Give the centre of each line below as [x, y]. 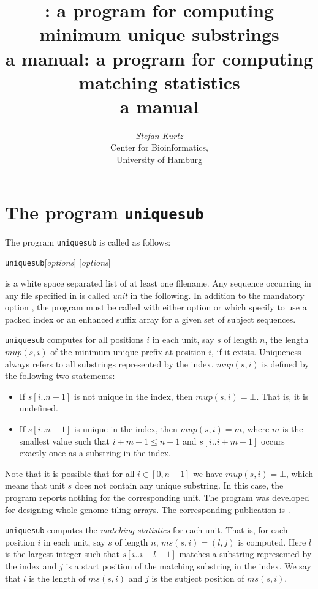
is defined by [286, 363]
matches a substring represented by [245, 554]
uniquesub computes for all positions [74, 340]
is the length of [57, 578]
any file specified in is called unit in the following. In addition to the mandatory [155, 295]
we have [208, 473]
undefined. [39, 408]
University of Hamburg [159, 159]
